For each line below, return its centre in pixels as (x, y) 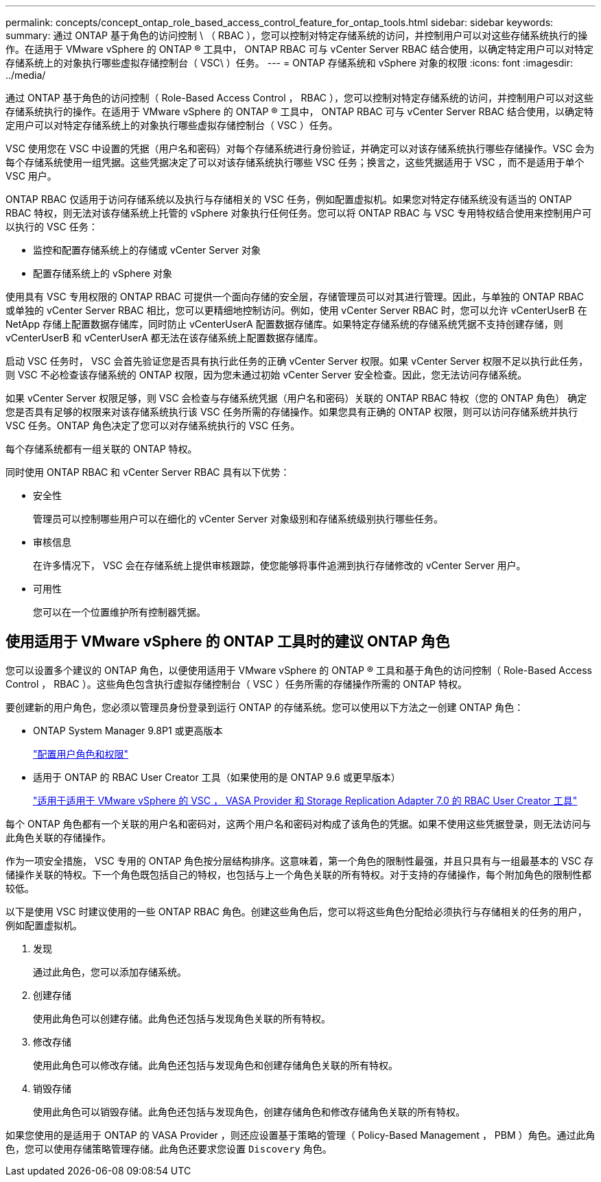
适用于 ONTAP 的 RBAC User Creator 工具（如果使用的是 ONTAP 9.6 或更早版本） (217, 777)
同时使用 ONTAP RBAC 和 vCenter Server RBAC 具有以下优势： (148, 472)
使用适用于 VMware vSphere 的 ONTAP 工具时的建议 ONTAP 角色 (228, 642)
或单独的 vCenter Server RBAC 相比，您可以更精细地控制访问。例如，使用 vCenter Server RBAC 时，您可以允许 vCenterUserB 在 (296, 310)
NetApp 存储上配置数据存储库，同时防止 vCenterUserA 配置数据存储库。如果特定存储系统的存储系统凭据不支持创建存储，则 (284, 324)
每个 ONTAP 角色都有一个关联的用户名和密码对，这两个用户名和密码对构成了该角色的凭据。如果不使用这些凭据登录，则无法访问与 (298, 823)
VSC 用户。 (31, 176)
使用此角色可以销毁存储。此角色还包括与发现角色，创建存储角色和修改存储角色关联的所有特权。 (249, 1111)
